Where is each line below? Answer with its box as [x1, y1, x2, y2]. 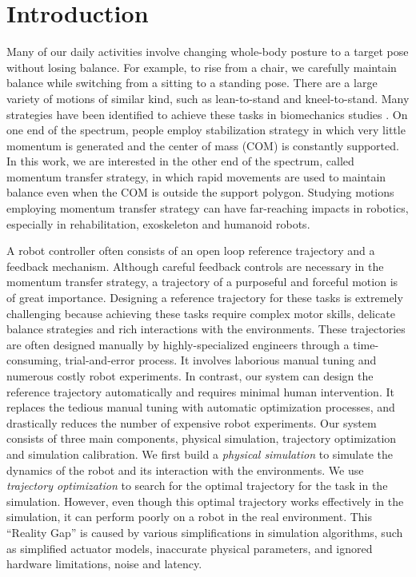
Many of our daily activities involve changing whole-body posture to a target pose [6, 43, 409, 60]
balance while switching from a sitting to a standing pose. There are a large [6, 74, 378, 91]
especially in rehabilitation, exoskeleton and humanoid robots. [6, 215, 310, 232]
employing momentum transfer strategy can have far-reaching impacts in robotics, [6, 200, 409, 217]
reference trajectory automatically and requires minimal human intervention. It [6, 383, 394, 400]
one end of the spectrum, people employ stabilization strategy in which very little [6, 121, 406, 138]
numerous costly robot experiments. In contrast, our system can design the [6, 368, 374, 384]
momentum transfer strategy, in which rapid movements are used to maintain [6, 168, 386, 185]
